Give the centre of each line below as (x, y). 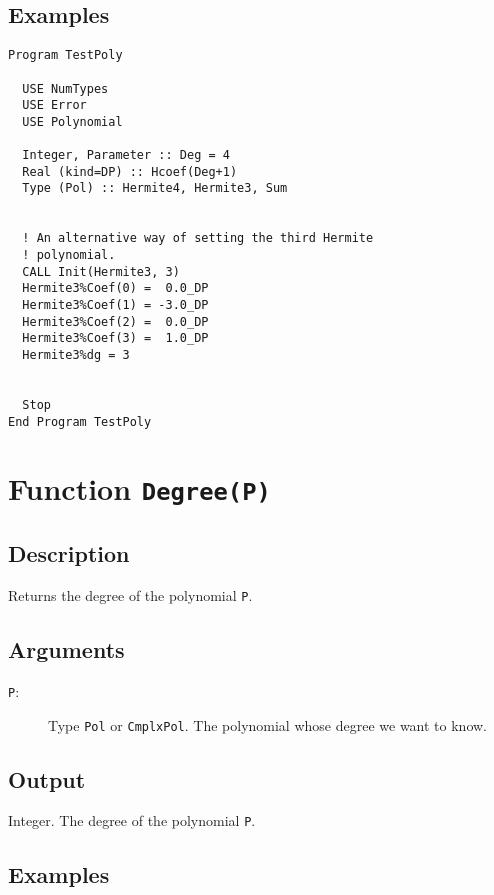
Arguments (66, 649)
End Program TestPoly (80, 421)
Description (69, 553)
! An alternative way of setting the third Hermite (198, 238)
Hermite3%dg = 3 (76, 355)
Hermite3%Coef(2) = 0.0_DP (115, 321)
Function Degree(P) (139, 488)
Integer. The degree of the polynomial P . (132, 820)
